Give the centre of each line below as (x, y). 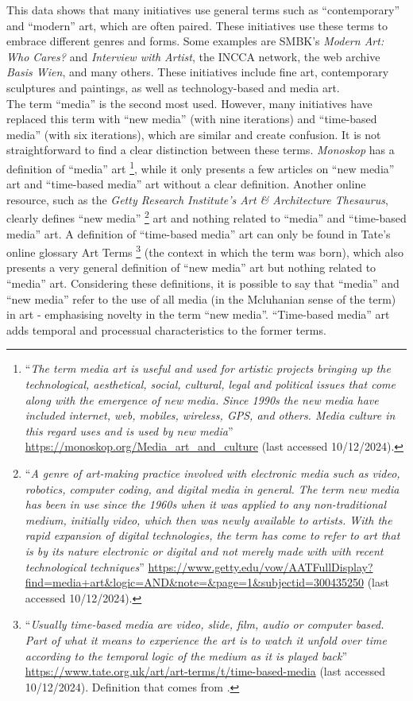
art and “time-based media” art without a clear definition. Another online (186, 184)
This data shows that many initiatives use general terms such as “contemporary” (203, 10)
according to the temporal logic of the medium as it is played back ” (186, 655)
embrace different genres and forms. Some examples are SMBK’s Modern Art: (195, 41)
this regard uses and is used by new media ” (129, 430)
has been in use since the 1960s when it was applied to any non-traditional (206, 504)
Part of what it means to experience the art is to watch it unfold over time (206, 639)
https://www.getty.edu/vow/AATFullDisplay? (261, 566)
